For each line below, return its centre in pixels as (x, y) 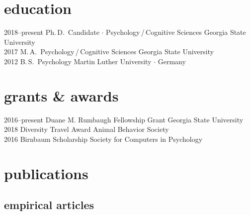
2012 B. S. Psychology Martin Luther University (78, 61)
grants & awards (61, 95)
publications (46, 173)
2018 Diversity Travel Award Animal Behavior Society (86, 129)
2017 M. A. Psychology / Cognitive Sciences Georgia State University (109, 52)
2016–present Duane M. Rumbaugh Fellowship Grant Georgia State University (124, 119)
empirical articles (49, 205)
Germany (172, 61)
